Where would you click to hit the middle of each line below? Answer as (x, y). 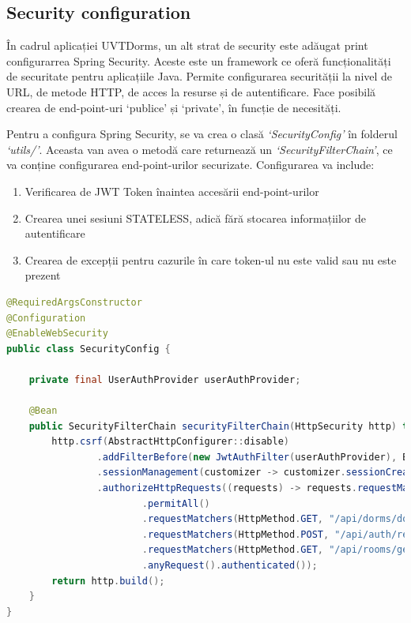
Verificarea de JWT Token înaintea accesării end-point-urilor (172, 191)
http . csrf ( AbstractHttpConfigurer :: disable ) (171, 442)
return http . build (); (108, 581)
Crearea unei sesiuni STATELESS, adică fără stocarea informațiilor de (195, 218)
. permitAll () (176, 503)
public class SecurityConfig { (89, 349)
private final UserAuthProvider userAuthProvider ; (165, 379)
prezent (43, 275)
